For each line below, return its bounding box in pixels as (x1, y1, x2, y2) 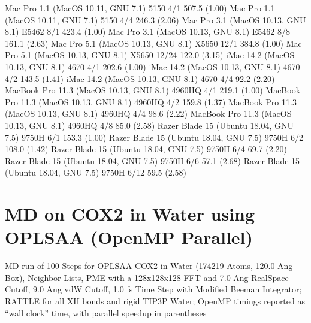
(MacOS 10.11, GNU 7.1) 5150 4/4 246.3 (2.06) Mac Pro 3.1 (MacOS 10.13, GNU (5, 13, 306, 26)
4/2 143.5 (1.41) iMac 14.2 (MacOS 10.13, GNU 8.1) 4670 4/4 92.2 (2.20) (5, 72, 275, 84)
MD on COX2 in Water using (5, 201, 255, 226)
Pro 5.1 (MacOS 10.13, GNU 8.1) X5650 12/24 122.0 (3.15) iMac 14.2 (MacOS (5, 49, 295, 61)
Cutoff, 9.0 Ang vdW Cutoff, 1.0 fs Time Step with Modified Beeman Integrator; (5, 283, 302, 295)
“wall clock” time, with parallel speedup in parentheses (5, 306, 207, 319)
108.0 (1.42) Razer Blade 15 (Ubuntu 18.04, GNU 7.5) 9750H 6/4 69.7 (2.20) (5, 143, 288, 155)
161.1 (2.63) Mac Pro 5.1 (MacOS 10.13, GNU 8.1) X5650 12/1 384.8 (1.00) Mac (5, 37, 302, 49)
